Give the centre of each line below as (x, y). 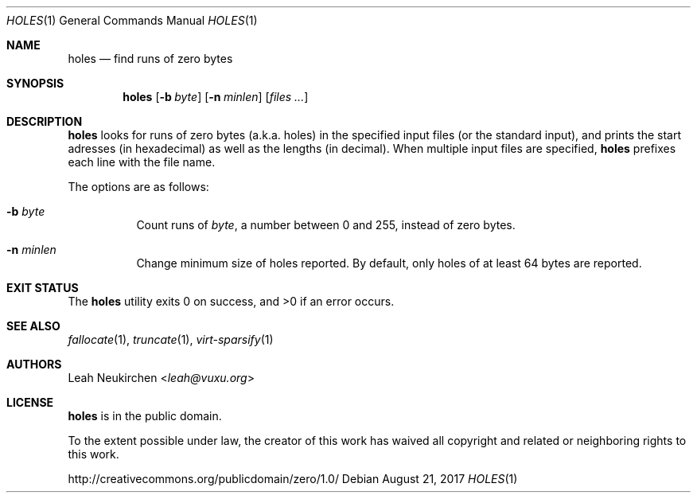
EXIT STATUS (43, 288)
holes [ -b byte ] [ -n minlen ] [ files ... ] (216, 97)
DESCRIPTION (45, 121)
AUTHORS (34, 364)
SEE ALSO (33, 326)
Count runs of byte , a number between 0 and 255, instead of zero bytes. (326, 225)
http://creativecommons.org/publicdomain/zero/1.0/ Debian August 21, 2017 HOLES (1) (293, 479)
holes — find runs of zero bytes (150, 58)
